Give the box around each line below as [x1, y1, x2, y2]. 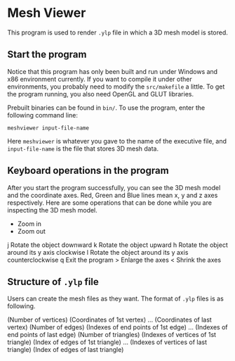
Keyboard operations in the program [7, 165, 170, 177]
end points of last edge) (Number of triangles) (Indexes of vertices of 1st [7, 331, 216, 339]
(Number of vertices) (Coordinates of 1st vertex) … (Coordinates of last [7, 315, 212, 324]
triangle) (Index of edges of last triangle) [7, 346, 124, 354]
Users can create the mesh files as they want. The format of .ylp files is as [7, 294, 224, 303]
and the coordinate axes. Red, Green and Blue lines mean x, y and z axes [7, 191, 218, 199]
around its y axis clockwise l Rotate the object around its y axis [7, 248, 189, 256]
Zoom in [17, 220, 42, 228]
